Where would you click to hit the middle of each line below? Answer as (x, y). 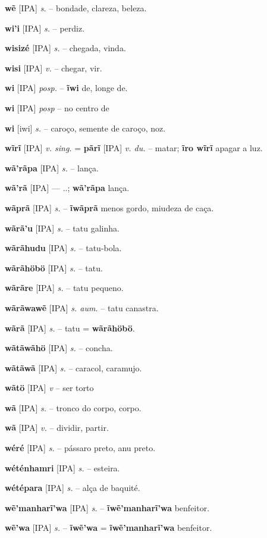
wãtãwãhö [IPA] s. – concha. (59, 348)
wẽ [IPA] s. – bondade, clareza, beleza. (76, 8)
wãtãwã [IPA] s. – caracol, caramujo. (73, 367)
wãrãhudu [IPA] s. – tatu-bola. (63, 248)
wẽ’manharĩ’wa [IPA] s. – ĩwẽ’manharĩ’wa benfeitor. (107, 507)
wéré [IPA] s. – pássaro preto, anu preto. (80, 448)
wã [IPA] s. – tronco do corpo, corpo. (73, 407)
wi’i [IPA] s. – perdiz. (45, 28)
